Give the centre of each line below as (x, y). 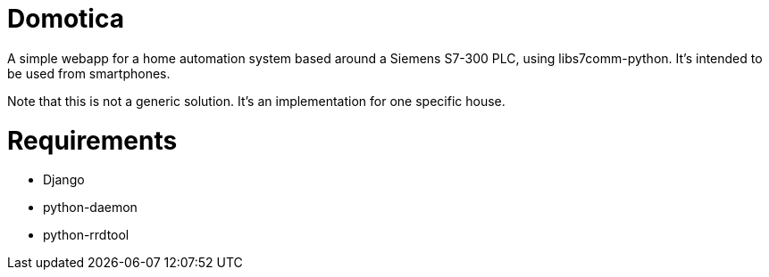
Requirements (92, 140)
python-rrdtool (86, 235)
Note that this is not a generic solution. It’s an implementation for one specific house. (256, 101)
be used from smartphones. (89, 73)
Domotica (66, 19)
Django (64, 180)
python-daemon (90, 208)
